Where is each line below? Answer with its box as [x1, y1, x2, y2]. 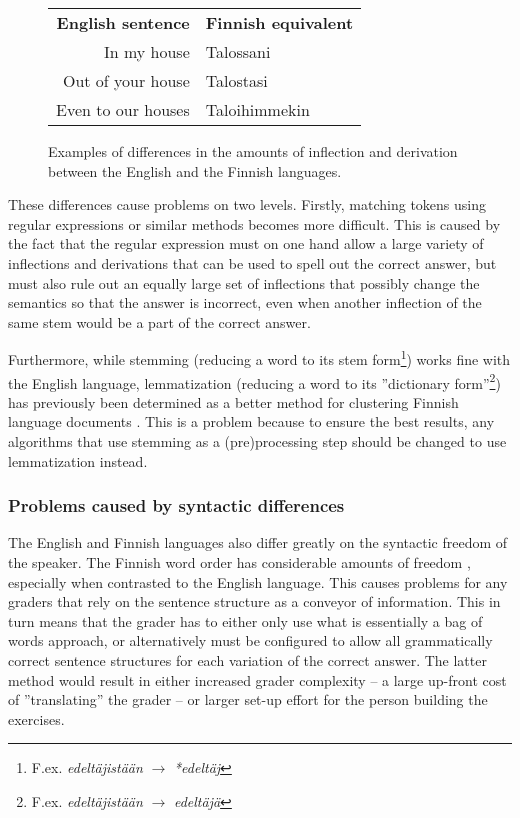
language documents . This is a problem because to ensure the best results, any [8, 411, 495, 432]
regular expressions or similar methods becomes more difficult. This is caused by [8, 213, 501, 234]
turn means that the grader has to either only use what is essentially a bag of [8, 610, 483, 631]
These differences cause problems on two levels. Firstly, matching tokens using [8, 194, 487, 215]
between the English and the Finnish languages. [48, 160, 342, 181]
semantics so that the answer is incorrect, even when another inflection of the [8, 292, 482, 313]
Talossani [205, 40, 271, 63]
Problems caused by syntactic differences [8, 493, 345, 518]
